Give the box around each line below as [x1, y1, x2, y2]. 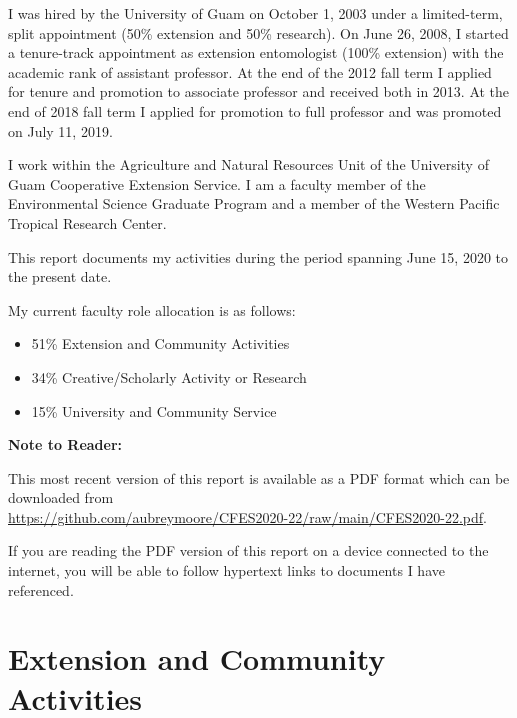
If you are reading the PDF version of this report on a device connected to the [8, 540, 489, 561]
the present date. [8, 266, 112, 287]
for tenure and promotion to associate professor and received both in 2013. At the [8, 81, 510, 102]
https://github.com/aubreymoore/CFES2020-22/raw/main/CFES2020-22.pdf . [8, 506, 488, 527]
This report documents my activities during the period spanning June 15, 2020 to [8, 246, 509, 267]
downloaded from [8, 487, 114, 508]
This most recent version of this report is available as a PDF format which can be [8, 467, 510, 488]
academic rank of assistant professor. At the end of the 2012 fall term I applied [8, 61, 492, 82]
